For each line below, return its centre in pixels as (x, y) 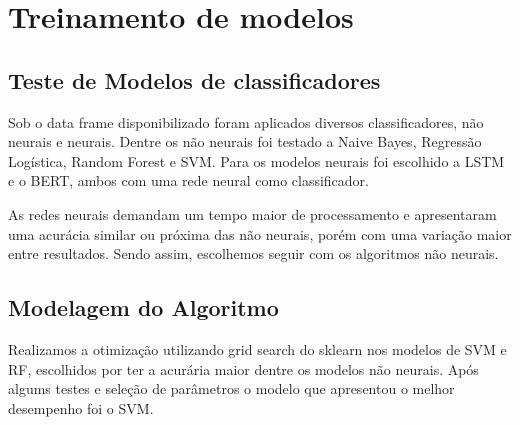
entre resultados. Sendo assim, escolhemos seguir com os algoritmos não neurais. (253, 253)
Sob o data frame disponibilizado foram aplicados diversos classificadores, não (246, 121)
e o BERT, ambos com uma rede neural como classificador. (188, 180)
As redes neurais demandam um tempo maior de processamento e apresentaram (252, 213)
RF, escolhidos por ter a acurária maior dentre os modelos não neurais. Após (243, 368)
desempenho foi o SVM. (81, 407)
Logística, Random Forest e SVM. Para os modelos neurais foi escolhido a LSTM (256, 160)
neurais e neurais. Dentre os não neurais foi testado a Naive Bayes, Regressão (245, 141)
